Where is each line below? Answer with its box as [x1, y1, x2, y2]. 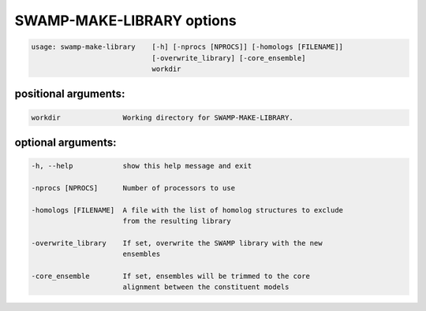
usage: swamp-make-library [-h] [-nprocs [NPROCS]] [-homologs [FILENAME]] [31, 43, 343, 51]
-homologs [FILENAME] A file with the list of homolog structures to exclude [31, 205, 343, 214]
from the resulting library [122, 217, 232, 226]
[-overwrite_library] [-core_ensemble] [151, 54, 306, 62]
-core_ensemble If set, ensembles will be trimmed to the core [31, 272, 311, 281]
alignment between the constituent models [122, 283, 290, 291]
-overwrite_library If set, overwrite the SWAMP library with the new [31, 239, 323, 247]
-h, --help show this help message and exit [31, 161, 252, 171]
